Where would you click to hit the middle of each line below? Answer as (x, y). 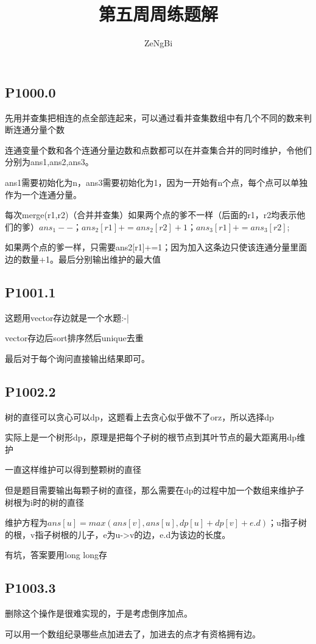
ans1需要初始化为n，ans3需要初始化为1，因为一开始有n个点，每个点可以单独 (156, 182)
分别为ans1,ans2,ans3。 (49, 162)
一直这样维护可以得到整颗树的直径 (73, 469)
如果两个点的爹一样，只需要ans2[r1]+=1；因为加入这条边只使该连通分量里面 (156, 247)
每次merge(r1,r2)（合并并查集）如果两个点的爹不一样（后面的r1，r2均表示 (151, 215)
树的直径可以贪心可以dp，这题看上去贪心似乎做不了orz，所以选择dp (139, 416)
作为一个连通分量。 (43, 194)
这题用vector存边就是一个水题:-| (67, 317)
